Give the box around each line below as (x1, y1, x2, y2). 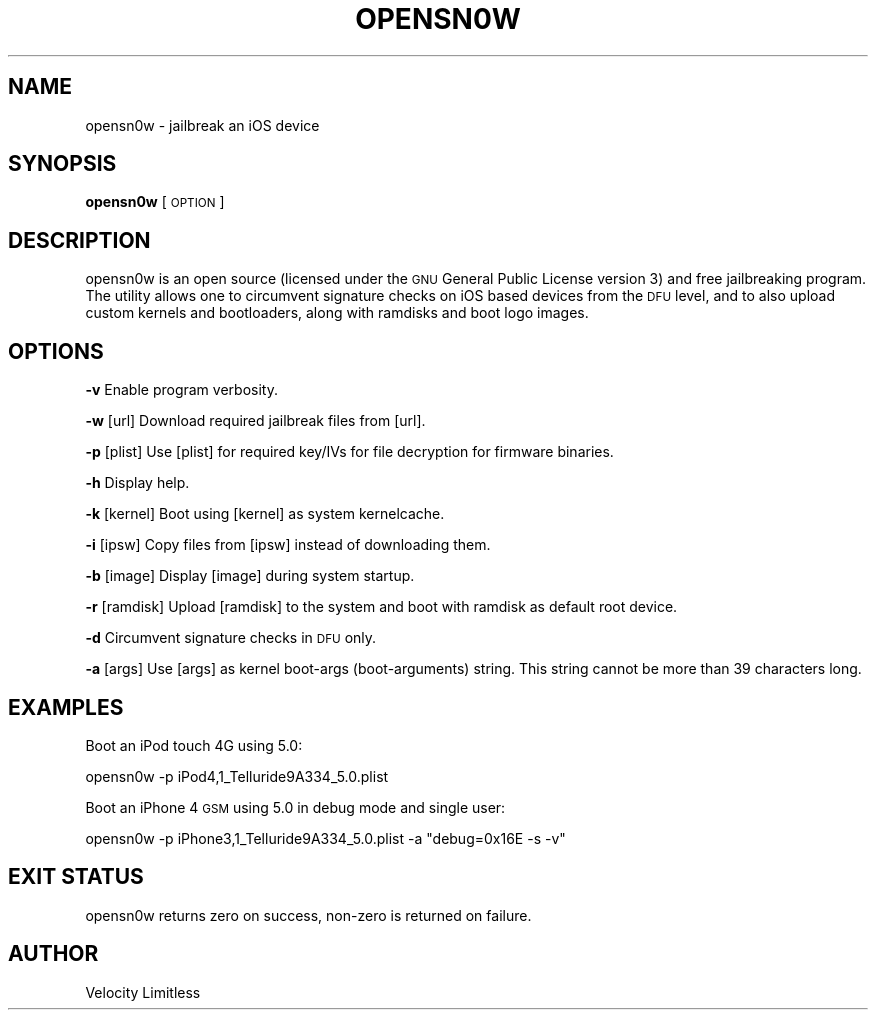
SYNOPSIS (8, 151, 117, 177)
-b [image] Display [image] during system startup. (85, 567, 415, 585)
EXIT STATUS (8, 864, 144, 890)
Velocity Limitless (85, 983, 201, 1001)
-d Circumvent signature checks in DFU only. (85, 629, 377, 647)
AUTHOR (8, 941, 99, 967)
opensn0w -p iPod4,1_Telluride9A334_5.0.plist (85, 767, 389, 785)
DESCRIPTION (8, 227, 151, 253)
